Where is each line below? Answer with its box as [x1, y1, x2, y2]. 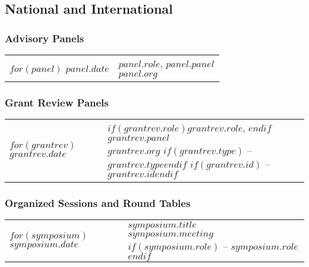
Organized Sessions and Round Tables [5, 196, 191, 211]
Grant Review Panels [5, 95, 109, 109]
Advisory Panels [5, 30, 84, 45]
